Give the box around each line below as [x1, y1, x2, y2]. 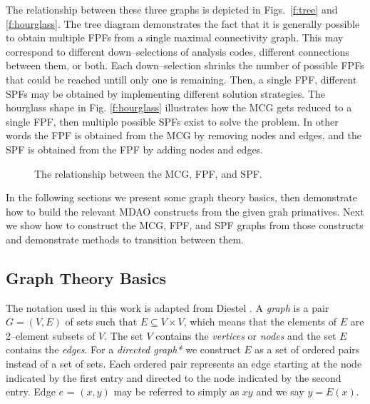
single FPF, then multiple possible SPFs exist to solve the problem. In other [6, 113, 339, 128]
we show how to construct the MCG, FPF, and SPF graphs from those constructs [6, 218, 364, 233]
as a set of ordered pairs [255, 342, 360, 357]
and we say [256, 384, 304, 399]
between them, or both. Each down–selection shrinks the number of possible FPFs [6, 58, 364, 73]
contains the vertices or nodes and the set [155, 328, 336, 343]
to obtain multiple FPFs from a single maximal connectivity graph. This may [6, 30, 344, 45]
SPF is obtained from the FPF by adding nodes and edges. [6, 141, 264, 156]
